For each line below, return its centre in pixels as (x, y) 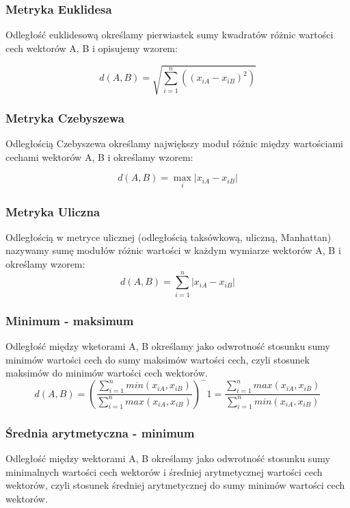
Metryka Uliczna (53, 211)
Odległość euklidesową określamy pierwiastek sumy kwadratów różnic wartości (170, 35)
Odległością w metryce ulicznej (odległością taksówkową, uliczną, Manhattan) (169, 237)
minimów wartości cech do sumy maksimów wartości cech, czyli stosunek (158, 359)
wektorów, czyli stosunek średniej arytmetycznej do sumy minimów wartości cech (175, 485)
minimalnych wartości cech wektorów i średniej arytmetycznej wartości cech (164, 471)
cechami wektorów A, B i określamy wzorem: (99, 156)
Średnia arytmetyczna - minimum (100, 432)
